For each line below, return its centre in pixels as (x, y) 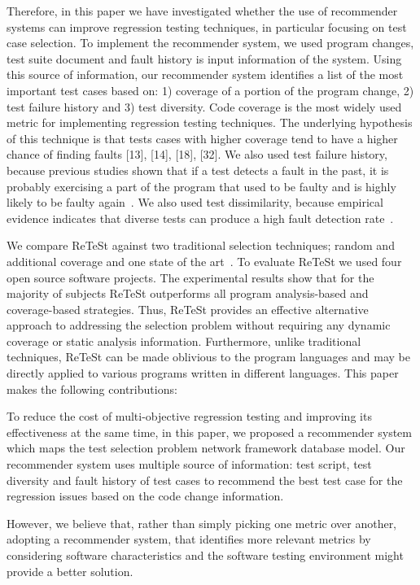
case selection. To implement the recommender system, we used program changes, (210, 43)
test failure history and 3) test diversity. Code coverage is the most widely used (204, 106)
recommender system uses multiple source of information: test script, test (189, 464)
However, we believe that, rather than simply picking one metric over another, (202, 523)
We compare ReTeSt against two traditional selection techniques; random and (201, 245)
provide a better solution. (70, 571)
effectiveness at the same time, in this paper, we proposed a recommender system (209, 432)
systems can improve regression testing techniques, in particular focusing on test (207, 26)
